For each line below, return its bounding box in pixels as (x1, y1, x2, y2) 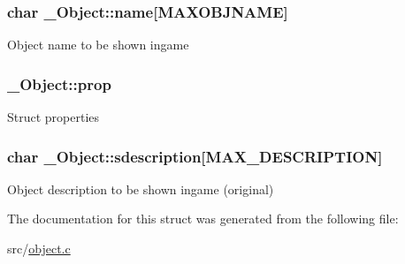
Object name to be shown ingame (7, 35, 189, 54)
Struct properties (7, 108, 100, 126)
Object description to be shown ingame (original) (7, 179, 274, 198)
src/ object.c (7, 239, 71, 258)
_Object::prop (7, 72, 111, 94)
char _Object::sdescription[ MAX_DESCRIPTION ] (7, 145, 383, 167)
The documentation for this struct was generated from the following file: (7, 209, 399, 228)
